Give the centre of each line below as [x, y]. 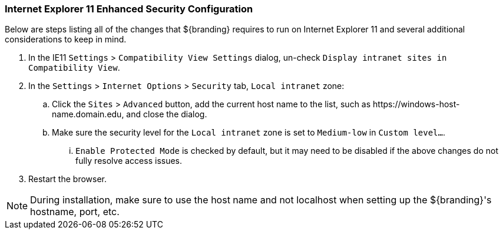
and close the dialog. [167, 114]
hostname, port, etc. [75, 212]
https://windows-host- [416, 104]
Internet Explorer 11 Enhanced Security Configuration [129, 9]
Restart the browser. [68, 179]
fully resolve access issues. [129, 161]
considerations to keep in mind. [66, 39]
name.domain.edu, [88, 114]
